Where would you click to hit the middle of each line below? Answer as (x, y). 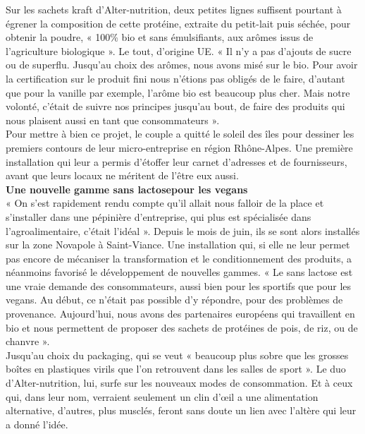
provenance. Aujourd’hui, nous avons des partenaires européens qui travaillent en (180, 314)
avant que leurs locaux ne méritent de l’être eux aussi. (122, 175)
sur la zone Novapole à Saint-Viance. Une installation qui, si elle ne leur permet (178, 245)
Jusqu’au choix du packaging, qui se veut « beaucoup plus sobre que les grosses (177, 355)
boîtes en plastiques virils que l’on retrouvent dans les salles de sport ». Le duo (176, 369)
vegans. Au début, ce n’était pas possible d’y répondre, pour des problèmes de (174, 300)
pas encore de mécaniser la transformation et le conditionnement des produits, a (179, 258)
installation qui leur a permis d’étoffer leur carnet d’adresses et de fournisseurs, (177, 161)
